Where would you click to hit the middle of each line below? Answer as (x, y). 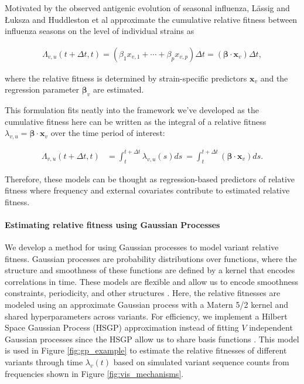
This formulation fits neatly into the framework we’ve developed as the (132, 110)
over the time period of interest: (108, 133)
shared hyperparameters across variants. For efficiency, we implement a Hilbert (146, 316)
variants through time (44, 362)
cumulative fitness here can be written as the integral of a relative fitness (136, 121)
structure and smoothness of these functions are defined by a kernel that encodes (150, 270)
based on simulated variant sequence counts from (201, 362)
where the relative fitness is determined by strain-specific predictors (126, 78)
